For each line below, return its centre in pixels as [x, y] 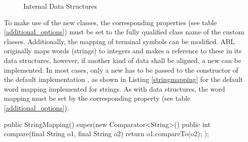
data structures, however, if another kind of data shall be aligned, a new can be [123, 60]
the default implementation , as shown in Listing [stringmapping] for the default [124, 79]
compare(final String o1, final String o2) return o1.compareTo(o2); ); [106, 134]
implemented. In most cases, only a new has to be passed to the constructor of [121, 70]
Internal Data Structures [60, 6]
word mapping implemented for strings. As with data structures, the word [114, 88]
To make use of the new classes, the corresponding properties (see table [110, 22]
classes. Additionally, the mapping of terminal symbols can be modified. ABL [119, 41]
